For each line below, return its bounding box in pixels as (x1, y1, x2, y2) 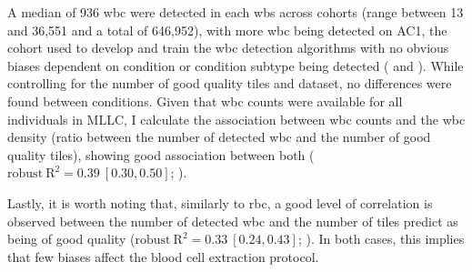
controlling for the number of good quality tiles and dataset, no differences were (7, 74, 452, 93)
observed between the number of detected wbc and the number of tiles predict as (7, 211, 458, 230)
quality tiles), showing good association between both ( (7, 145, 315, 164)
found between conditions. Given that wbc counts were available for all (7, 91, 403, 110)
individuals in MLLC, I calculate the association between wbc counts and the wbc (7, 109, 466, 128)
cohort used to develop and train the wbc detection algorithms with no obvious (7, 38, 449, 57)
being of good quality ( (7, 229, 136, 248)
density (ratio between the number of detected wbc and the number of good (7, 127, 431, 146)
